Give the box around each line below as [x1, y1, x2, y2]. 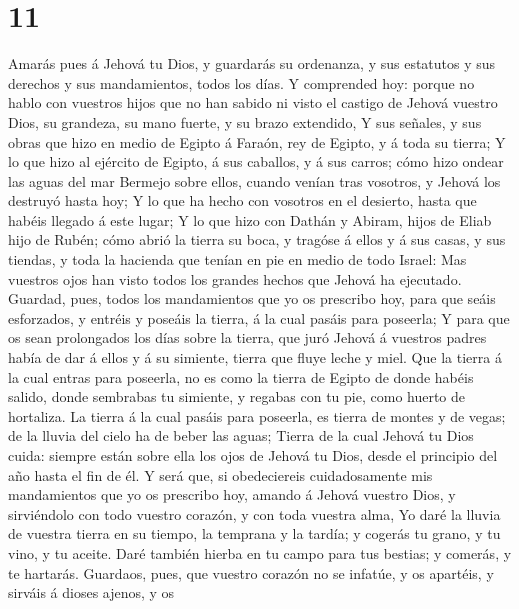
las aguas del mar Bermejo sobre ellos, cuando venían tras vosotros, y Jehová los [8, 170, 501, 191]
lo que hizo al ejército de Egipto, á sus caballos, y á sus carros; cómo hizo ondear [8, 151, 504, 172]
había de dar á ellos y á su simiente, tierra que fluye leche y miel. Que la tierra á [8, 347, 502, 368]
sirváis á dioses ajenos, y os [8, 582, 175, 603]
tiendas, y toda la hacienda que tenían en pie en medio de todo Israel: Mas [8, 249, 467, 270]
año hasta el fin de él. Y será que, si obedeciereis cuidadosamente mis [8, 464, 433, 485]
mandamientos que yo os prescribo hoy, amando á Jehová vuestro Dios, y [8, 484, 456, 505]
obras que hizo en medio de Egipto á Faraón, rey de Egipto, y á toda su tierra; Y [8, 131, 506, 152]
